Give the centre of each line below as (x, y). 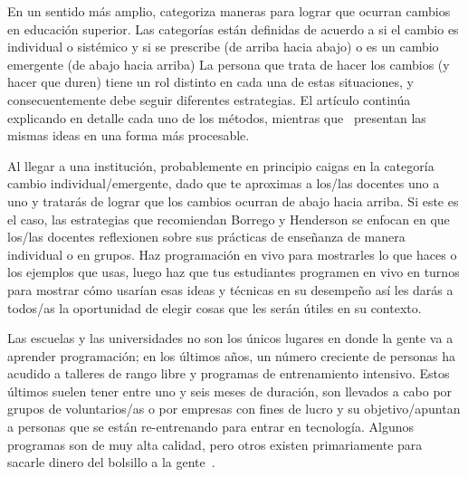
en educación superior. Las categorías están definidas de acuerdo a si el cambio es (233, 29)
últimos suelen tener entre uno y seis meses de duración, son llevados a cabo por (230, 391)
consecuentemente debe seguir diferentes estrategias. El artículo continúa (209, 99)
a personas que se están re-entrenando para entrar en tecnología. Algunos (210, 427)
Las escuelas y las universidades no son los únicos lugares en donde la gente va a (230, 338)
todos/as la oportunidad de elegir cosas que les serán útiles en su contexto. (215, 307)
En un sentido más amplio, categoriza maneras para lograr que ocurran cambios (229, 11)
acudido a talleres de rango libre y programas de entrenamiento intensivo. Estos (229, 373)
